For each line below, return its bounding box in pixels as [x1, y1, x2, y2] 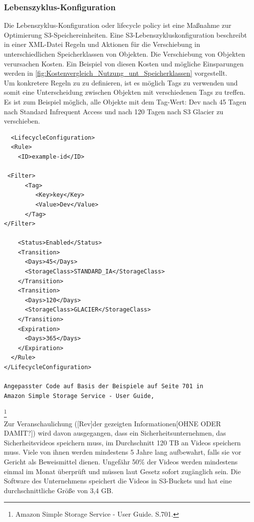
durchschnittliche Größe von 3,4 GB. [4, 485, 113, 495]
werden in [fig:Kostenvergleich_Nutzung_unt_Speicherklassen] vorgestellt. [4, 68, 228, 78]
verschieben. [4, 116, 41, 126]
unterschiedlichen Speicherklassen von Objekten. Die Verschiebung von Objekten [4, 49, 245, 59]
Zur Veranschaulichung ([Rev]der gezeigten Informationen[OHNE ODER [4, 418, 221, 428]
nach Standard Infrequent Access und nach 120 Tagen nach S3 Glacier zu [4, 106, 224, 116]
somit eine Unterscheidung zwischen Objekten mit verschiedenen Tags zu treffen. [4, 87, 246, 97]
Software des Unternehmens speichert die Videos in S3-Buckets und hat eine [4, 476, 232, 486]
